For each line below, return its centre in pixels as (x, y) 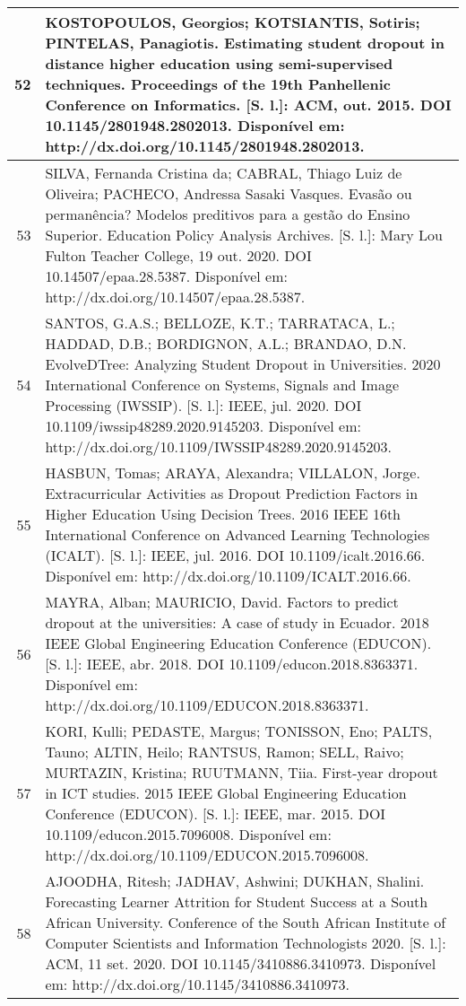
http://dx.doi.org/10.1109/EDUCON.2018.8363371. (207, 705)
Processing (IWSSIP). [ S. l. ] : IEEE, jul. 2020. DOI (203, 405)
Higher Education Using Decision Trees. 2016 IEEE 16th (223, 514)
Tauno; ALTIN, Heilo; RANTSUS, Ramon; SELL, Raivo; (224, 752)
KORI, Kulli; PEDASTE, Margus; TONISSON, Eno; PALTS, (239, 731)
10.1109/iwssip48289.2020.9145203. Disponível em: (203, 426)
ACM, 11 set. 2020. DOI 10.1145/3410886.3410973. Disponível (241, 963)
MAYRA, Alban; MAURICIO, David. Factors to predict (222, 602)
